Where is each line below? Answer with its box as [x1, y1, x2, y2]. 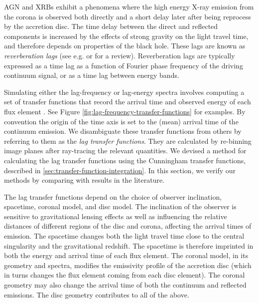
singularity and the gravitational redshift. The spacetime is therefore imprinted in [4, 240, 254, 251]
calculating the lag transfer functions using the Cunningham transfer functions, [4, 155, 246, 165]
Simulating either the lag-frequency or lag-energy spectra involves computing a [4, 86, 245, 97]
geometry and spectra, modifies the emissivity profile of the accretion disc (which [4, 260, 252, 270]
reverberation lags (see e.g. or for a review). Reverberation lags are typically [4, 50, 235, 60]
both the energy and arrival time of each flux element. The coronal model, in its [4, 250, 249, 261]
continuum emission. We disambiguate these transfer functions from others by [4, 126, 242, 136]
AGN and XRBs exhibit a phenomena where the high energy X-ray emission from [4, 1, 254, 11]
